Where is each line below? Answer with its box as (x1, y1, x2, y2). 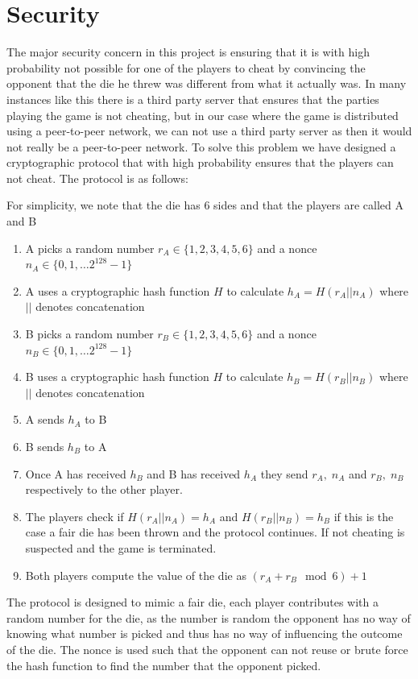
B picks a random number (25, 325, 154, 342)
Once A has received (25, 465, 126, 482)
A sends (25, 411, 64, 428)
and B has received (147, 465, 241, 482)
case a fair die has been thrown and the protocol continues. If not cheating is (25, 524, 405, 540)
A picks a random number (25, 239, 155, 256)
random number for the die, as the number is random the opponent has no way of (6, 609, 411, 626)
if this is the (333, 507, 394, 524)
